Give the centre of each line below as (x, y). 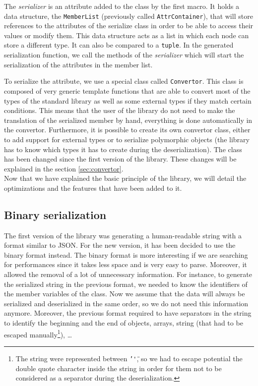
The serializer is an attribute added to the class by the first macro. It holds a (122, 6)
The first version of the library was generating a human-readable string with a (123, 235)
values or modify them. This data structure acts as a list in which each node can (127, 35)
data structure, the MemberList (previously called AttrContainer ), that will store (129, 16)
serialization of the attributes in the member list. (78, 64)
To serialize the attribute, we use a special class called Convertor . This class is (124, 81)
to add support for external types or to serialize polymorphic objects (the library (127, 139)
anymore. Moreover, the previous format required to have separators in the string (128, 313)
